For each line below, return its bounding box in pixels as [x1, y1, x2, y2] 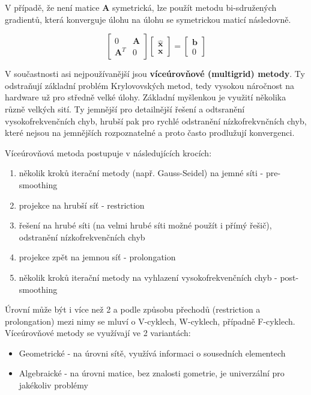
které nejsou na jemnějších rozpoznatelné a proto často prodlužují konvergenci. [5, 126, 295, 139]
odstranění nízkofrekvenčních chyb [19, 230, 145, 243]
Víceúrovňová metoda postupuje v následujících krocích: [5, 146, 212, 159]
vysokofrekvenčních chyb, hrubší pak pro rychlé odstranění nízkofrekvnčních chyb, [5, 114, 307, 127]
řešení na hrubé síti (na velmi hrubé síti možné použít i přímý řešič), [19, 219, 272, 231]
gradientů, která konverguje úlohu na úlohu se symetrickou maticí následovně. [5, 13, 291, 25]
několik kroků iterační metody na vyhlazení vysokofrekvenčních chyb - [19, 271, 277, 283]
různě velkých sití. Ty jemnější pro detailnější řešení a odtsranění [5, 102, 245, 115]
